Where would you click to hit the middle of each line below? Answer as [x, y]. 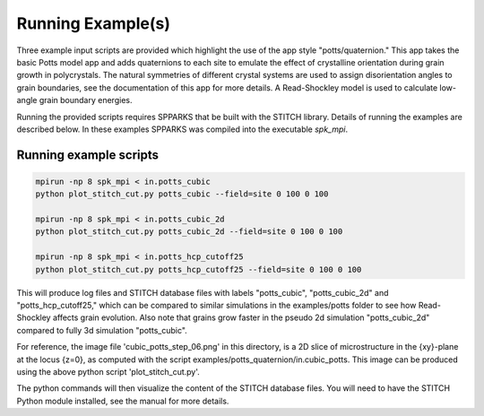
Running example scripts [88, 155]
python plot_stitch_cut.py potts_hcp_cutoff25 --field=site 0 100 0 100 [199, 269]
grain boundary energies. [86, 100]
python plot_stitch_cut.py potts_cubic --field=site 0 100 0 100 [182, 194]
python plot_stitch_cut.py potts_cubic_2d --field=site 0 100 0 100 [189, 232]
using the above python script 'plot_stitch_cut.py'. [108, 371]
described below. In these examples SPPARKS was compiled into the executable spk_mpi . [182, 129]
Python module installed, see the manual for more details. [123, 401]
